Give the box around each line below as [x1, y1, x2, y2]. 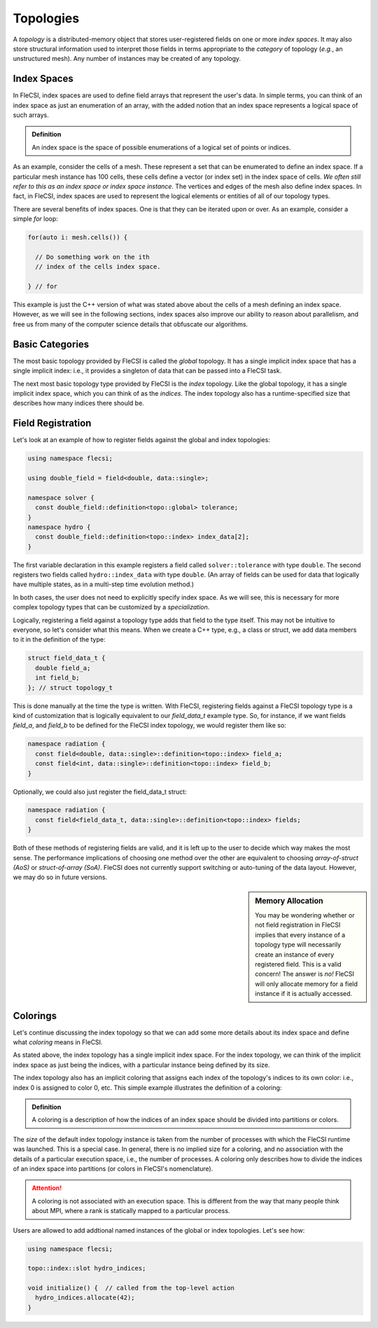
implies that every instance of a [255, 930, 346, 939]
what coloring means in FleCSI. [13, 1038, 103, 1046]
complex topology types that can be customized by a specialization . [13, 603, 210, 611]
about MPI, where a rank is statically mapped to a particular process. [31, 1207, 230, 1215]
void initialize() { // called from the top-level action [27, 1284, 234, 1292]
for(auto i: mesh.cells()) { [27, 233, 128, 242]
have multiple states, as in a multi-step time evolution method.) [13, 580, 195, 588]
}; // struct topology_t [27, 684, 113, 691]
